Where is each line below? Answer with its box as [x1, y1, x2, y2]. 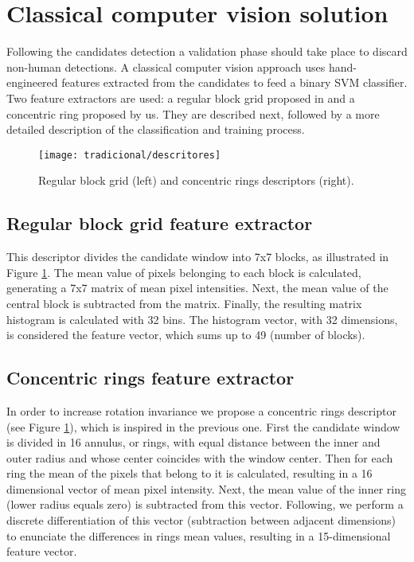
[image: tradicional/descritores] [38, 149, 221, 161]
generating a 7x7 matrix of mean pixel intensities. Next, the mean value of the [6, 279, 389, 296]
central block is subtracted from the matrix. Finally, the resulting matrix [6, 295, 362, 311]
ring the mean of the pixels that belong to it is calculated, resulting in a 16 [6, 465, 373, 482]
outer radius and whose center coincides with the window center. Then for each [6, 449, 393, 466]
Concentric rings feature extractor [6, 365, 295, 390]
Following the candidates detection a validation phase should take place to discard [6, 43, 408, 60]
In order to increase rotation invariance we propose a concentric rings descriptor [6, 402, 396, 419]
